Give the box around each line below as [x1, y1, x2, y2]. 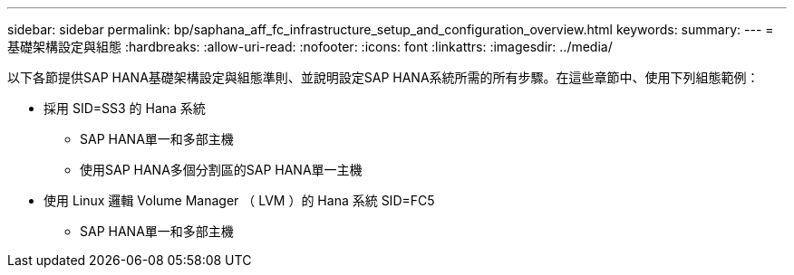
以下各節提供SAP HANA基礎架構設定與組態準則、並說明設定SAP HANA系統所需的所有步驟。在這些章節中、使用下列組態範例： [7, 70, 760, 85]
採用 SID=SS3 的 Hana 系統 [44, 100, 206, 116]
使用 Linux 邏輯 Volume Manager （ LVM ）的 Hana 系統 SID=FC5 [44, 193, 435, 208]
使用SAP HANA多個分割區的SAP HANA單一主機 [80, 162, 363, 177]
